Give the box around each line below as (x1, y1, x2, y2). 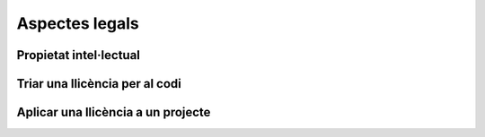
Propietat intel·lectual (16, 47, 141, 63)
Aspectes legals (16, 13, 139, 33)
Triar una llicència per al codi (16, 76, 181, 91)
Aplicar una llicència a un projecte (16, 105, 211, 120)
